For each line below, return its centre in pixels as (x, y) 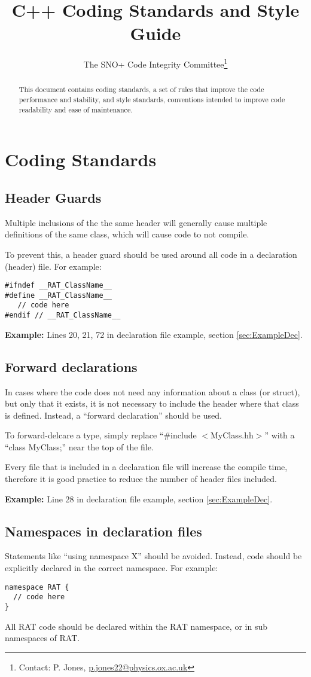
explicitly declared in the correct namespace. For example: (112, 568)
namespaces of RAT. (42, 638)
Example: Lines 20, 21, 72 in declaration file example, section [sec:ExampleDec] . (154, 334)
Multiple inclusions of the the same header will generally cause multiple (136, 222)
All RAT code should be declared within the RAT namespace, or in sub (136, 626)
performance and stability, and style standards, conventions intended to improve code (152, 100)
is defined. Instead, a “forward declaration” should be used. (113, 415)
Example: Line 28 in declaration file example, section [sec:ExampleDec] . (139, 498)
